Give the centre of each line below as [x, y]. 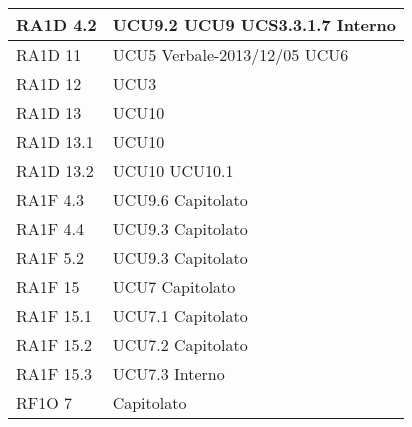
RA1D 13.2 [55, 170]
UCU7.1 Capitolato [180, 315]
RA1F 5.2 [50, 257]
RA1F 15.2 [54, 344]
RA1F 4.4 [50, 228]
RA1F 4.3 [50, 199]
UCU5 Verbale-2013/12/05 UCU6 [230, 54]
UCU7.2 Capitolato [180, 344]
